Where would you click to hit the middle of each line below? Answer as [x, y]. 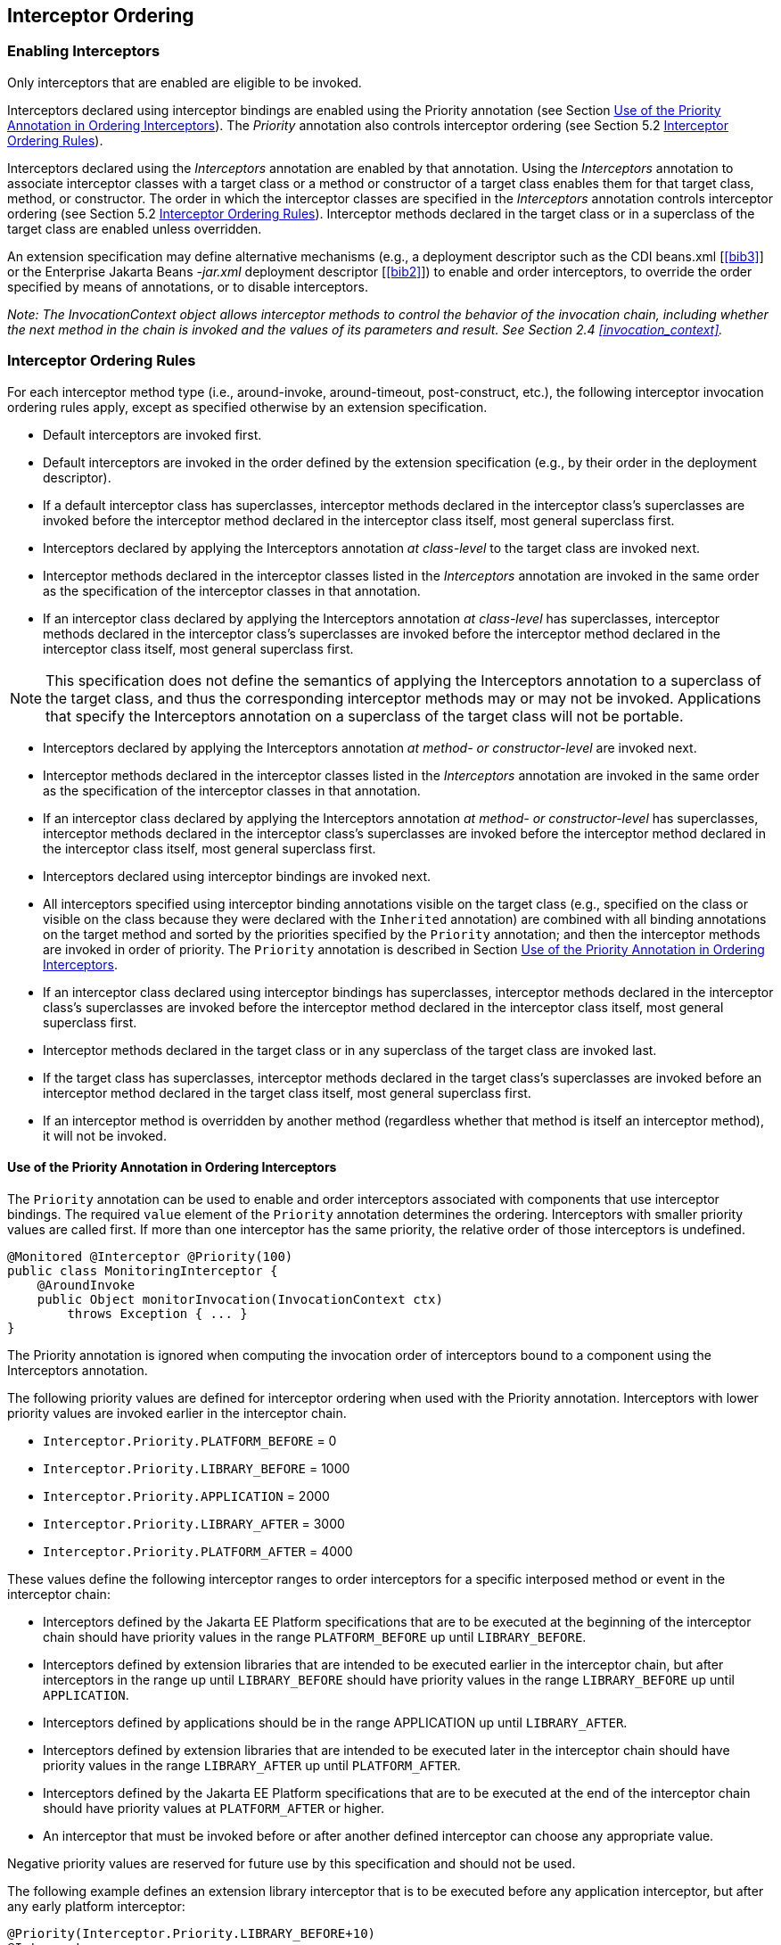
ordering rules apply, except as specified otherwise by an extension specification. [247, 407]
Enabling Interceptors [84, 51]
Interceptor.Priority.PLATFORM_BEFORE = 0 [190, 1440]
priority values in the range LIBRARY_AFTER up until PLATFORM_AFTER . [252, 1765]
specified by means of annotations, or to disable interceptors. [188, 286]
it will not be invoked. [105, 1135]
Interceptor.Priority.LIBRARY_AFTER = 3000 [194, 1523]
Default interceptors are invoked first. [152, 434]
